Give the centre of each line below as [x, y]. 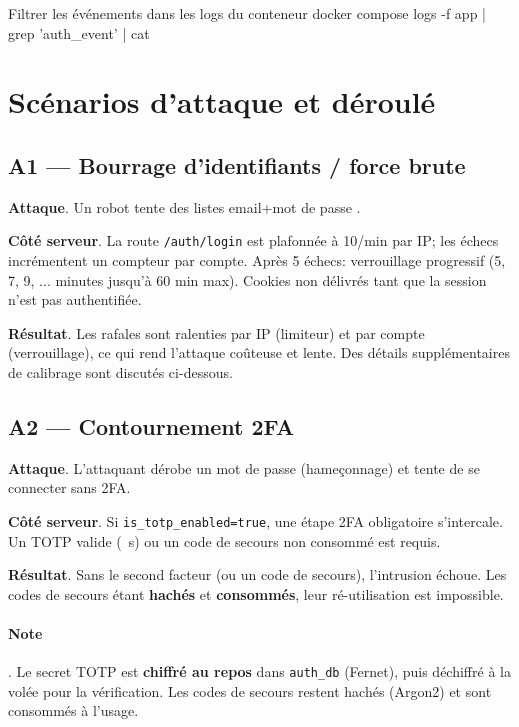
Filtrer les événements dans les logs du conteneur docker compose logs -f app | [247, 13]
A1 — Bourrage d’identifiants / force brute [237, 164]
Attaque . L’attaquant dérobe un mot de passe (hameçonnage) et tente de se [244, 467]
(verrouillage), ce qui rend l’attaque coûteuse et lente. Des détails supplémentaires [259, 352]
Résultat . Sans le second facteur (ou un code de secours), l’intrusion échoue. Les [257, 574]
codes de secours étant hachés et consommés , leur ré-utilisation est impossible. [256, 593]
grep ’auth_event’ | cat [79, 32]
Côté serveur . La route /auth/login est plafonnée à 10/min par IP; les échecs [253, 240]
